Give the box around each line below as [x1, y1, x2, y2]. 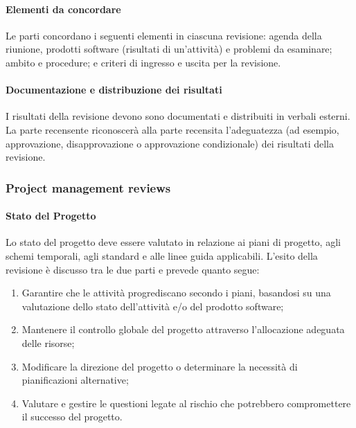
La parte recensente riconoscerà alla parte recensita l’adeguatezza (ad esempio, [6, 122, 339, 136]
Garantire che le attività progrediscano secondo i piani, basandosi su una [21, 285, 331, 300]
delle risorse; [21, 335, 75, 350]
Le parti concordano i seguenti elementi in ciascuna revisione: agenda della [6, 28, 322, 42]
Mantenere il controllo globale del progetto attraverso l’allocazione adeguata [21, 322, 345, 337]
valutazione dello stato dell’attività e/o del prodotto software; [21, 298, 284, 313]
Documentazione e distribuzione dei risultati [6, 82, 222, 97]
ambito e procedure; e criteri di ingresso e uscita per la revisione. [6, 55, 281, 69]
